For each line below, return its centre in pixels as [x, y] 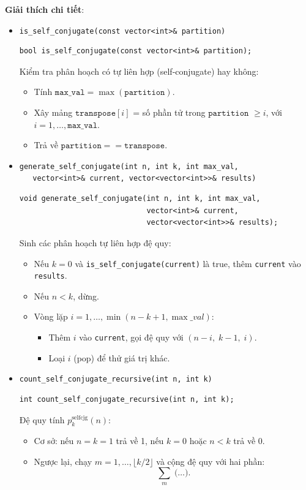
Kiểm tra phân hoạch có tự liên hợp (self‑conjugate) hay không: [139, 71]
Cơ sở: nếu [54, 441]
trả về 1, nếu [140, 441]
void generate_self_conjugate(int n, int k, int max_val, [140, 199]
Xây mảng [53, 112]
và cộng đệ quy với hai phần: [211, 461]
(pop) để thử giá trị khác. [122, 357]
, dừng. [86, 296]
